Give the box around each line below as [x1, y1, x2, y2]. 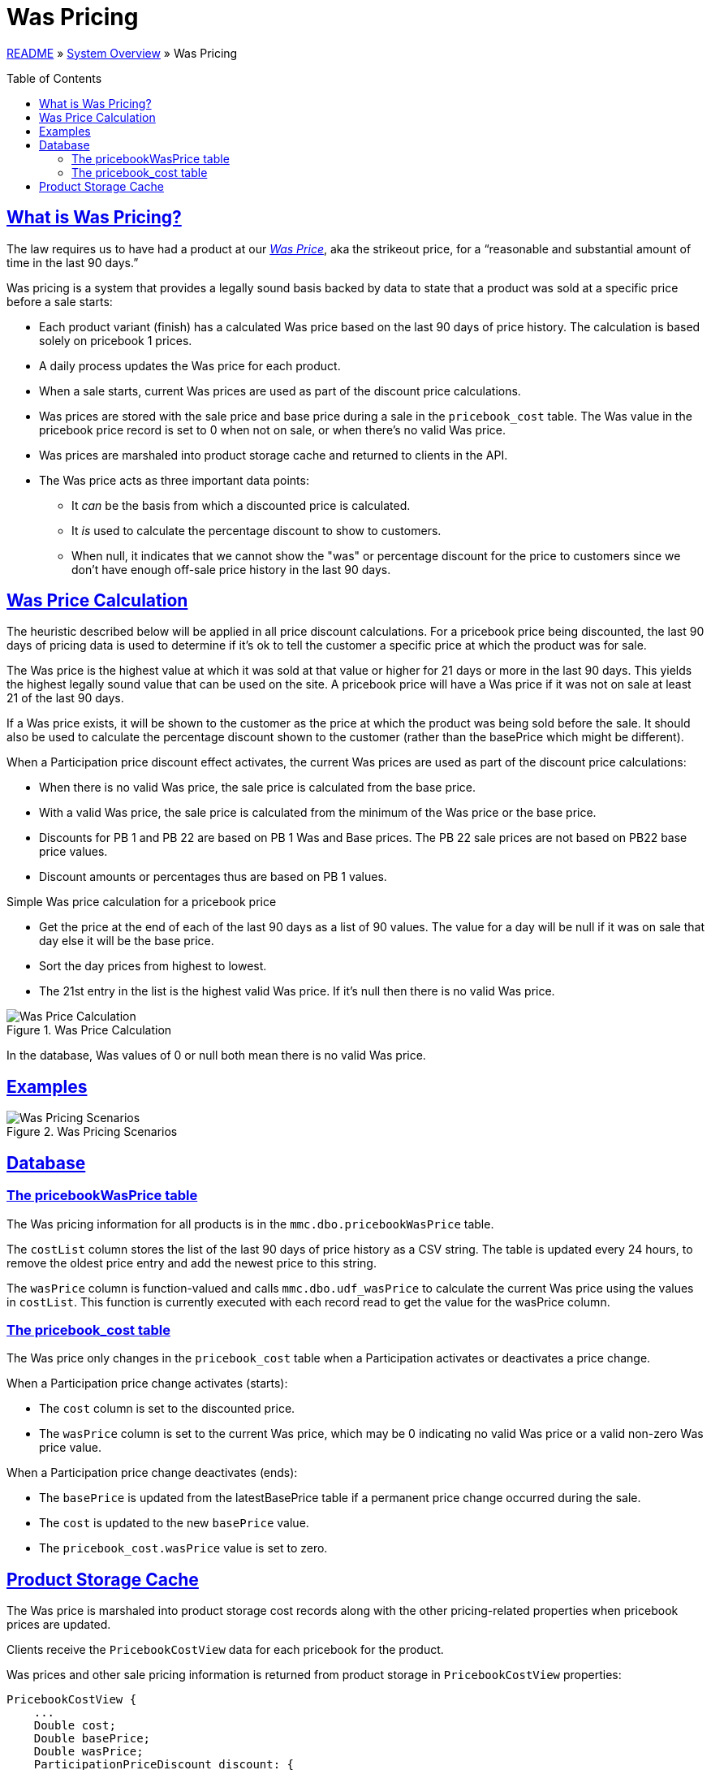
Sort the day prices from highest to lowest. [39, 959, 267, 973]
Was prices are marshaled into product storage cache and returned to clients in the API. [39, 447, 508, 462]
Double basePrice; [33, 1732, 151, 1746]
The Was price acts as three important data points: [39, 473, 309, 487]
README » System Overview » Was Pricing [6, 45, 238, 60]
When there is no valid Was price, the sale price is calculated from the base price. [39, 780, 476, 795]
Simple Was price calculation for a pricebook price [6, 895, 277, 909]
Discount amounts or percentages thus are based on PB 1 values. [39, 870, 387, 884]
